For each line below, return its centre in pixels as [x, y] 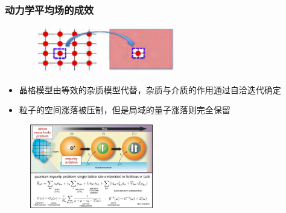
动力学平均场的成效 [49, 9]
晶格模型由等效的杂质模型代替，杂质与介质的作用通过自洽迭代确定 [150, 89]
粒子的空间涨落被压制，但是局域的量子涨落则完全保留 [125, 110]
